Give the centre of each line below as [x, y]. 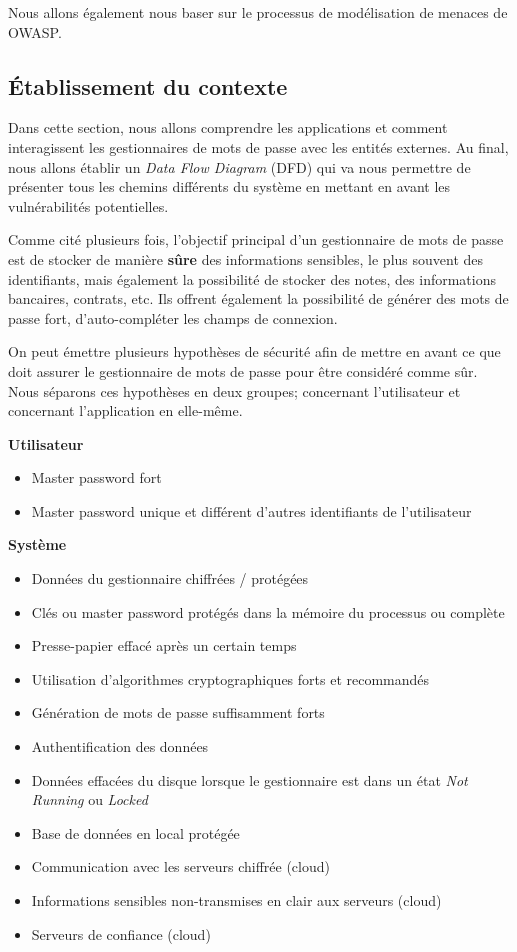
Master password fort [96, 477]
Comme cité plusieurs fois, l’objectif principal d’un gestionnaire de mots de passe [256, 239]
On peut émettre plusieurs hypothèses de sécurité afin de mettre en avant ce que [254, 351]
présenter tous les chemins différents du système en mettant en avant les [229, 186]
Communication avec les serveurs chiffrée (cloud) [180, 866]
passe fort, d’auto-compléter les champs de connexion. [173, 317]
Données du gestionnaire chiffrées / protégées [170, 578]
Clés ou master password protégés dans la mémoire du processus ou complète [268, 611]
